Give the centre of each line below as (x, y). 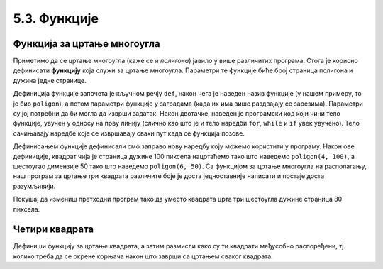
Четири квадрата (54, 230)
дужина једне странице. (50, 80)
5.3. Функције (56, 18)
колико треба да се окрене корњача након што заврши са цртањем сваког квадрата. (143, 256)
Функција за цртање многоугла (87, 44)
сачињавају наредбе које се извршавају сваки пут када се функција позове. (129, 133)
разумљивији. (34, 186)
